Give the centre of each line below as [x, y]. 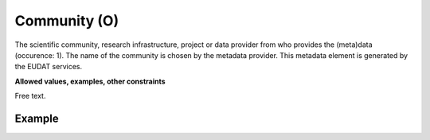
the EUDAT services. [49, 67]
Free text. [30, 96]
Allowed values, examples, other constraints [90, 81]
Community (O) [67, 21]
